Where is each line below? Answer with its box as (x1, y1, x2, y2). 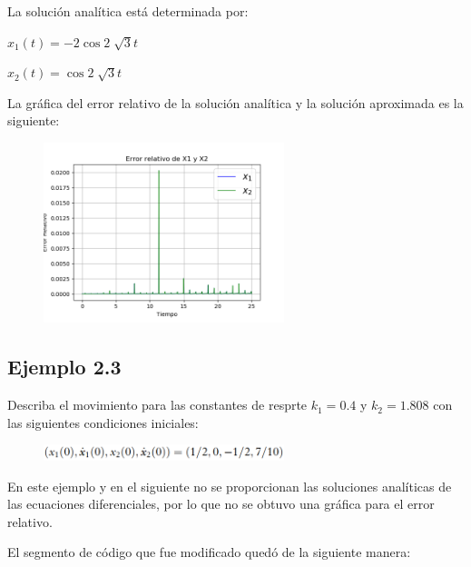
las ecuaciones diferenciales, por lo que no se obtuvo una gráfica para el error (7, 494, 435, 513)
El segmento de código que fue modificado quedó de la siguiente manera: (7, 542, 411, 562)
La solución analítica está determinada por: (7, 2, 249, 20)
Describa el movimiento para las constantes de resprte (7, 395, 308, 414)
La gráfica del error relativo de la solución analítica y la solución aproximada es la (7, 93, 464, 112)
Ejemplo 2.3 (7, 353, 122, 381)
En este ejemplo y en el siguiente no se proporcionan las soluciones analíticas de (7, 476, 452, 495)
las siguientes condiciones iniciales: (7, 413, 199, 432)
